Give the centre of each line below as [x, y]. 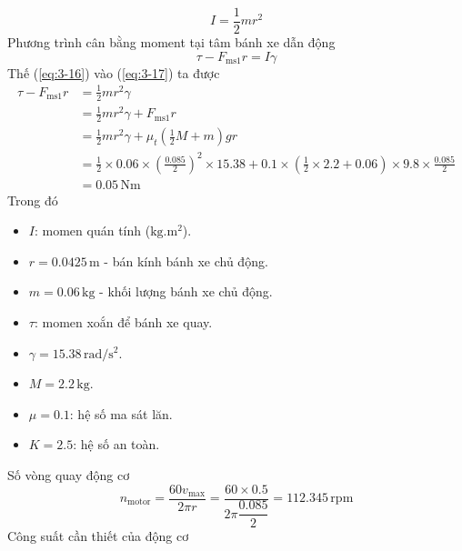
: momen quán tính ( [92, 230]
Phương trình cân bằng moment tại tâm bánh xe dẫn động [171, 42]
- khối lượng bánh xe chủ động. [186, 291]
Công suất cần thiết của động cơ [98, 535]
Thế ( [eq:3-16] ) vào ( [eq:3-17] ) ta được [114, 72]
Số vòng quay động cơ [69, 474]
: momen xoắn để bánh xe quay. [123, 321]
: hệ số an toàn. [116, 444]
